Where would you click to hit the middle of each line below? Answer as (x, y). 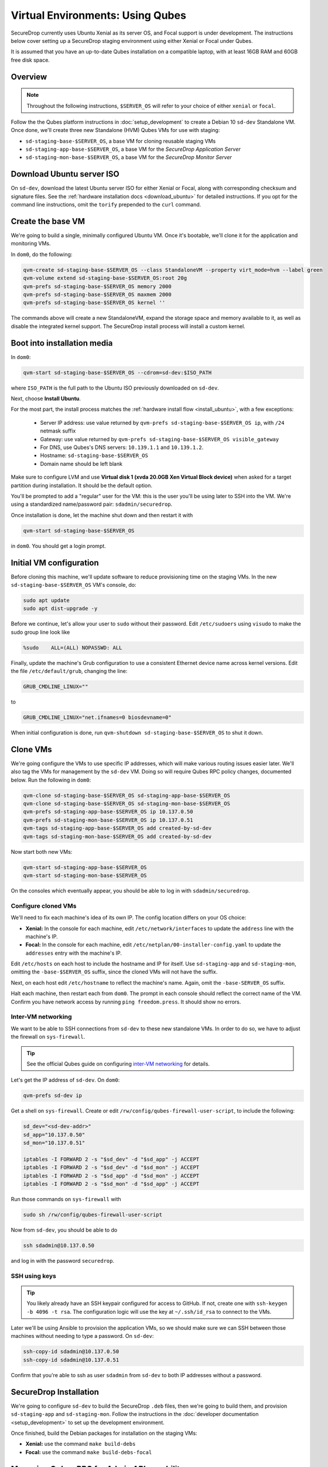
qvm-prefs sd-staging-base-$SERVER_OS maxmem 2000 (98, 294)
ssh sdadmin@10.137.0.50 (59, 1245)
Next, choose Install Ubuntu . (46, 398)
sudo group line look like (40, 632)
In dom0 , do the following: (42, 254)
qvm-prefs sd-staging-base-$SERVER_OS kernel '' (94, 303)
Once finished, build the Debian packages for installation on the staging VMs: (104, 1433)
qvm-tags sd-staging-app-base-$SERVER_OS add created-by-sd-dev (117, 828)
